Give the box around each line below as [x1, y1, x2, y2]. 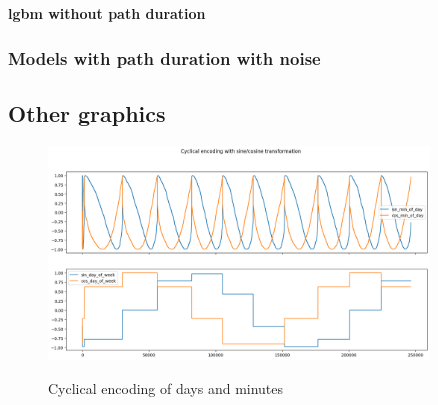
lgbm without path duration [8, 3, 206, 23]
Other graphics [8, 97, 166, 128]
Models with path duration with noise [8, 45, 321, 70]
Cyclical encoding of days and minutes [48, 377, 284, 398]
